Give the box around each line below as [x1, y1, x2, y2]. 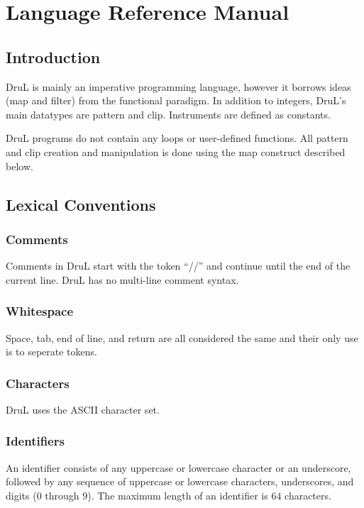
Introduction [6, 45, 101, 67]
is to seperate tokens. [6, 344, 97, 359]
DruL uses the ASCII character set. [6, 402, 160, 416]
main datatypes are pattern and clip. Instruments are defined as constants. [6, 106, 331, 121]
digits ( [6, 487, 37, 502]
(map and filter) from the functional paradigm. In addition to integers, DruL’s [6, 93, 346, 108]
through [45, 487, 79, 502]
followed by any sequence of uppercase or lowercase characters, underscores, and [6, 474, 354, 489]
